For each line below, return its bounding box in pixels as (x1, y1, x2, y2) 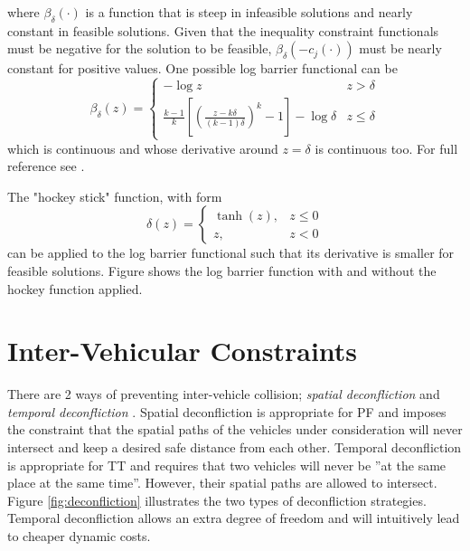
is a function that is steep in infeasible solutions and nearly (85, 3, 413, 21)
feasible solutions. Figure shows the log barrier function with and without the (7, 261, 437, 280)
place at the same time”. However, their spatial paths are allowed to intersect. (7, 473, 437, 492)
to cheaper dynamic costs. (7, 526, 151, 545)
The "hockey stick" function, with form (7, 186, 222, 205)
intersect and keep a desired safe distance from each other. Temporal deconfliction (7, 438, 462, 456)
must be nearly (359, 39, 442, 58)
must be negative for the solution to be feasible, (7, 39, 272, 58)
